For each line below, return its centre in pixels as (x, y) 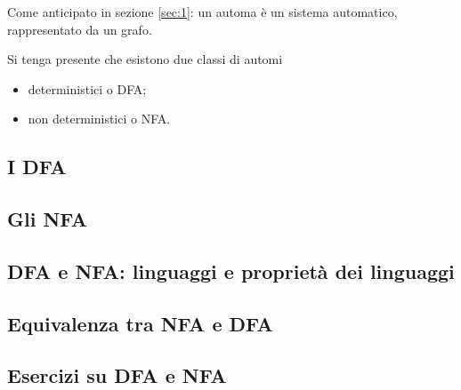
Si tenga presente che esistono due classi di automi (145, 59)
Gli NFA (48, 219)
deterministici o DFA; (87, 88)
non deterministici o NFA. (99, 119)
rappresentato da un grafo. (80, 29)
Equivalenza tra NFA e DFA (140, 323)
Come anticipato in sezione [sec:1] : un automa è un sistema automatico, (202, 12)
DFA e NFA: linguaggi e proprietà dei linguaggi (231, 271)
